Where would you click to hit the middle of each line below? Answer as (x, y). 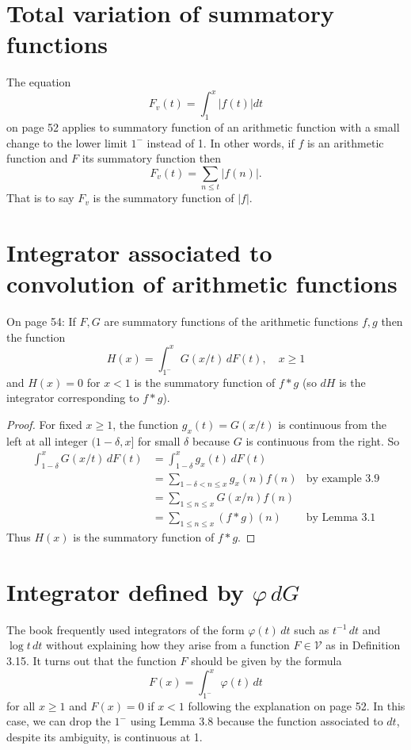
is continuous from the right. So (323, 440)
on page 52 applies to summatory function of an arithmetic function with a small (203, 127)
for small (159, 440)
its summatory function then (151, 158)
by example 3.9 (343, 478)
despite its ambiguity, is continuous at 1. (105, 737)
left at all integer (47, 440)
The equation (39, 82)
